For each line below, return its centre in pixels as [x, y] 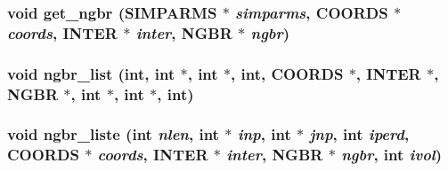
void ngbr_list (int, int [91, 73]
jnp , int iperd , [359, 134]
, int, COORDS [287, 73]
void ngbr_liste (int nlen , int [113, 134]
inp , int [264, 134]
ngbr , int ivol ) [391, 155]
